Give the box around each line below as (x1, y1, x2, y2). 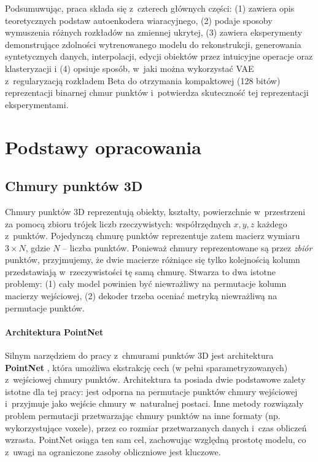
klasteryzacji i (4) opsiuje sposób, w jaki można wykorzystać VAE (5, 61, 254, 74)
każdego (257, 217, 287, 230)
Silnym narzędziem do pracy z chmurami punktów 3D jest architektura (5, 349, 274, 362)
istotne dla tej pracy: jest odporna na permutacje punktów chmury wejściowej (5, 385, 298, 397)
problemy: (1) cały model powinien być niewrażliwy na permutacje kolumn (5, 277, 287, 290)
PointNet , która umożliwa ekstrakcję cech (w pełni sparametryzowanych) (5, 361, 288, 374)
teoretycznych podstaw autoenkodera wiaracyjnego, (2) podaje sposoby (5, 14, 273, 26)
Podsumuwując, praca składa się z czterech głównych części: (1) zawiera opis (5, 2, 295, 14)
